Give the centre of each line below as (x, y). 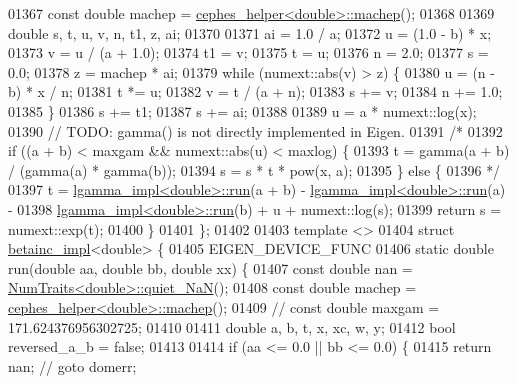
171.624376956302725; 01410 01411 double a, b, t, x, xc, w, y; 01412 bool (232, 326)
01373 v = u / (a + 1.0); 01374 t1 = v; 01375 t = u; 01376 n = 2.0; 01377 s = (248, 52)
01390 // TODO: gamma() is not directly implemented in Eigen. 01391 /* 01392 (255, 130)
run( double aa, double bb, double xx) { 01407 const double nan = (210, 267)
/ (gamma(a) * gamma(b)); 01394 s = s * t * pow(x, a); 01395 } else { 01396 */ (254, 169)
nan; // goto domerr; (72, 365)
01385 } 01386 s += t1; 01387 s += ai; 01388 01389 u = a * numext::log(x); (242, 110)
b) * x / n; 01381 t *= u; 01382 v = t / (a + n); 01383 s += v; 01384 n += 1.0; (255, 91)
